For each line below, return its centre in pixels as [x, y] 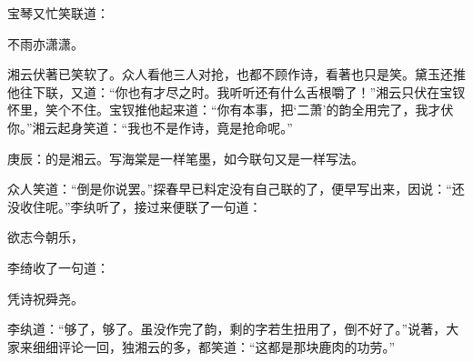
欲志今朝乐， [45, 237]
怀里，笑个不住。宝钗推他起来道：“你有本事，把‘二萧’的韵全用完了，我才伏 [231, 110]
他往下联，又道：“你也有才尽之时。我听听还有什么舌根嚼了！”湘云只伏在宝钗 [236, 91]
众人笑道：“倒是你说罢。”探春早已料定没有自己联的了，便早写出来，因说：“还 [236, 189]
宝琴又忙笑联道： [58, 13]
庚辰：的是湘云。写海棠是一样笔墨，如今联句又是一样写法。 [186, 158]
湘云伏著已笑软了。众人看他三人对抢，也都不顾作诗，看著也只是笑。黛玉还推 [236, 74]
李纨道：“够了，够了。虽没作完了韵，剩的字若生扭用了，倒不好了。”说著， [227, 329]
